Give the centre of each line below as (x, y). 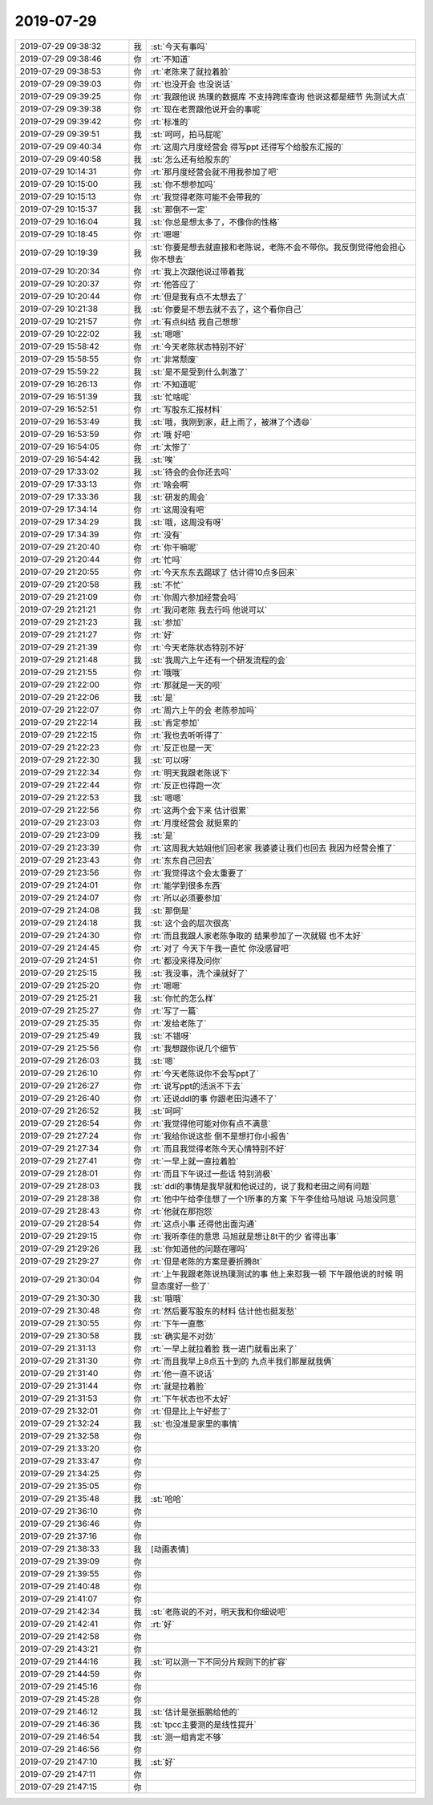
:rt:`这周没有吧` (178, 509)
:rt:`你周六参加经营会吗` (194, 597)
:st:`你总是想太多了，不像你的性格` (215, 222)
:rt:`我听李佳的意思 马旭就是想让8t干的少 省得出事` (245, 1236)
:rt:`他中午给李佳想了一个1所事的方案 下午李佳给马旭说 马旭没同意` (275, 1199)
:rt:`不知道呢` (174, 384)
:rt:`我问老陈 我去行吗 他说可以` (209, 609)
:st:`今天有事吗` (179, 47)
